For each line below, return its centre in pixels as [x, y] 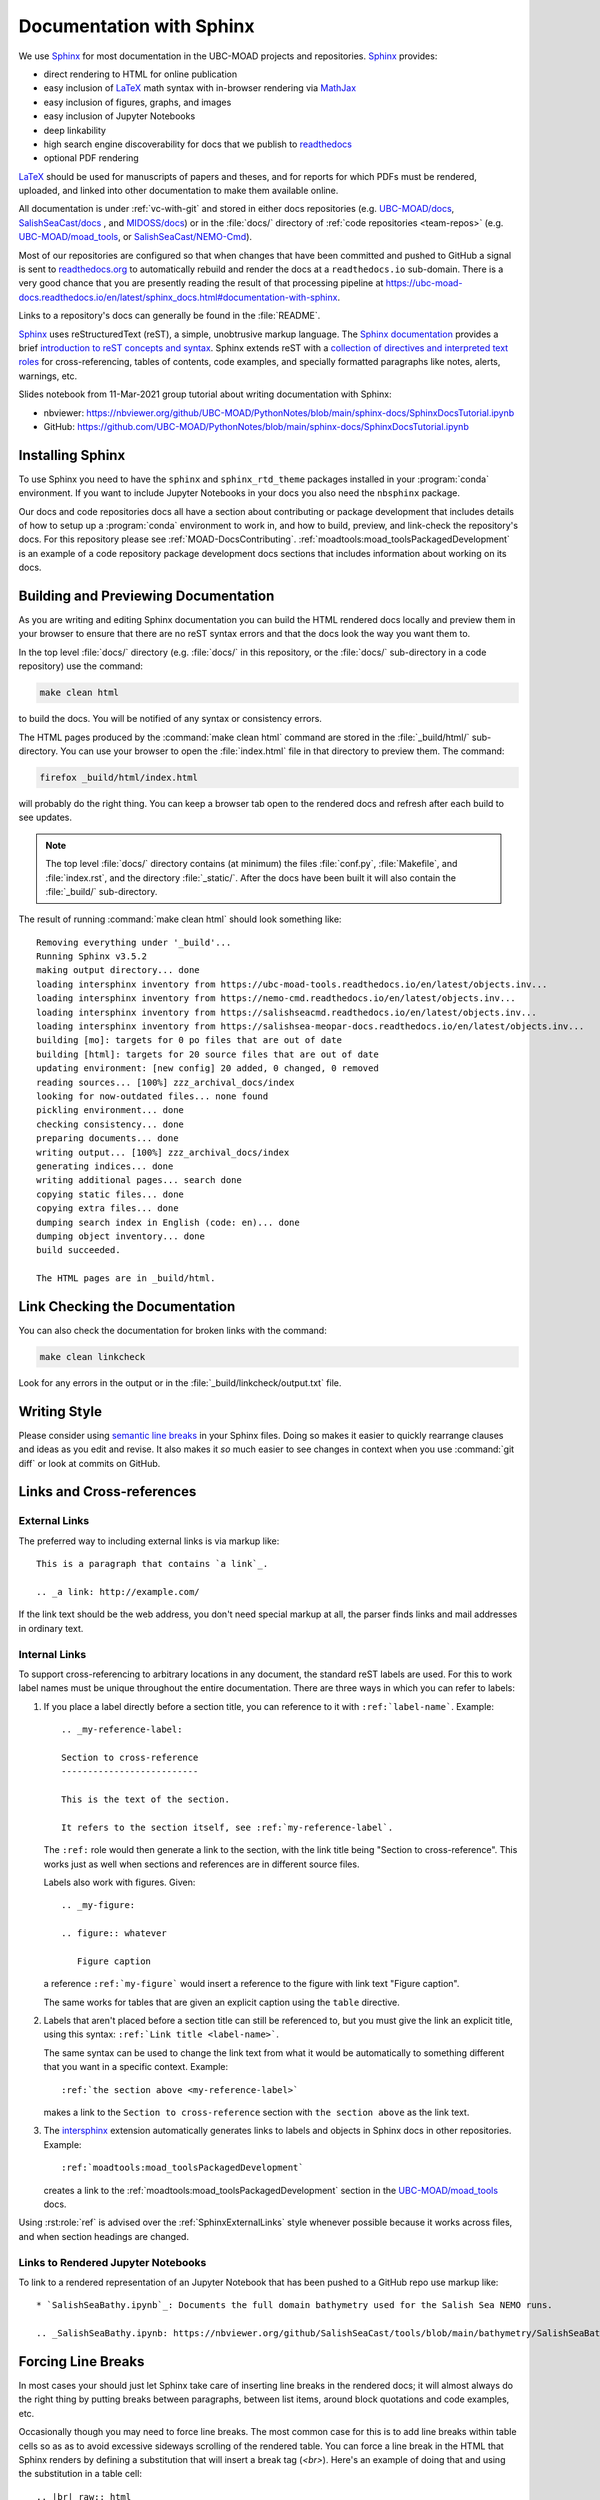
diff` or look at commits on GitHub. [89, 1463]
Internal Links [52, 1654]
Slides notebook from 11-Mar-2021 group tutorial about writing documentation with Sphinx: [205, 394]
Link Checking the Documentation [127, 1306]
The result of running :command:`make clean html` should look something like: [180, 919]
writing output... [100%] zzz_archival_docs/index [163, 1152]
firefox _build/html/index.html [119, 777]
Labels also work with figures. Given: [119, 1882]
